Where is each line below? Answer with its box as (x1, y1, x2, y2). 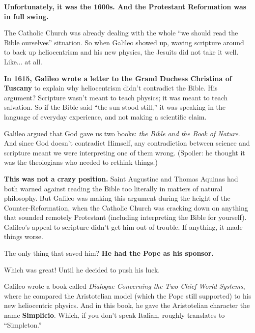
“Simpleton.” (4, 319, 42, 330)
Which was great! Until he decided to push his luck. (4, 264, 160, 274)
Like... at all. (4, 56, 42, 66)
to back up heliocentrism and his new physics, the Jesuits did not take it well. (4, 47, 239, 57)
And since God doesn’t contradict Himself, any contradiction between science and (4, 138, 250, 148)
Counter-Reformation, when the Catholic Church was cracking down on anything (4, 202, 248, 212)
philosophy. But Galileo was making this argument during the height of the (4, 193, 230, 203)
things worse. (4, 231, 43, 242)
